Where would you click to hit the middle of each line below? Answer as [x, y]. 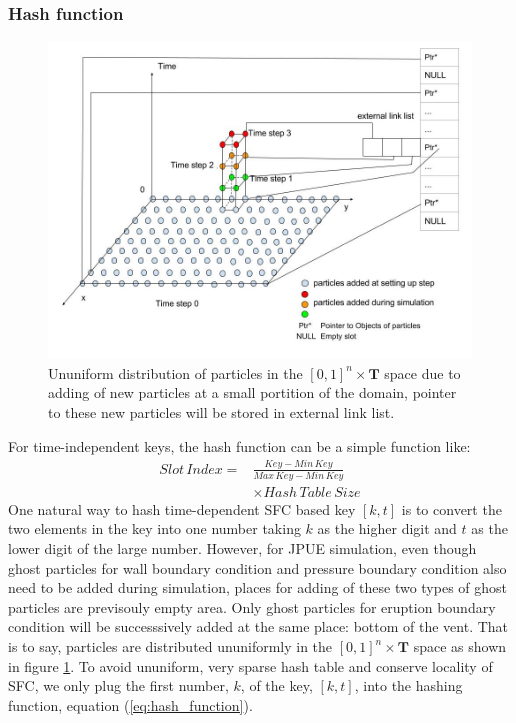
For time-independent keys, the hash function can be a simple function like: [239, 445]
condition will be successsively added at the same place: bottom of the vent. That [258, 626]
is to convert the [451, 508]
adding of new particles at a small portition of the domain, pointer [252, 392]
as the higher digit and [387, 528]
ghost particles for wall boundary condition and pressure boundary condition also [257, 567]
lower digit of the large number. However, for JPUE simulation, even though [242, 548]
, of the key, [276, 685]
